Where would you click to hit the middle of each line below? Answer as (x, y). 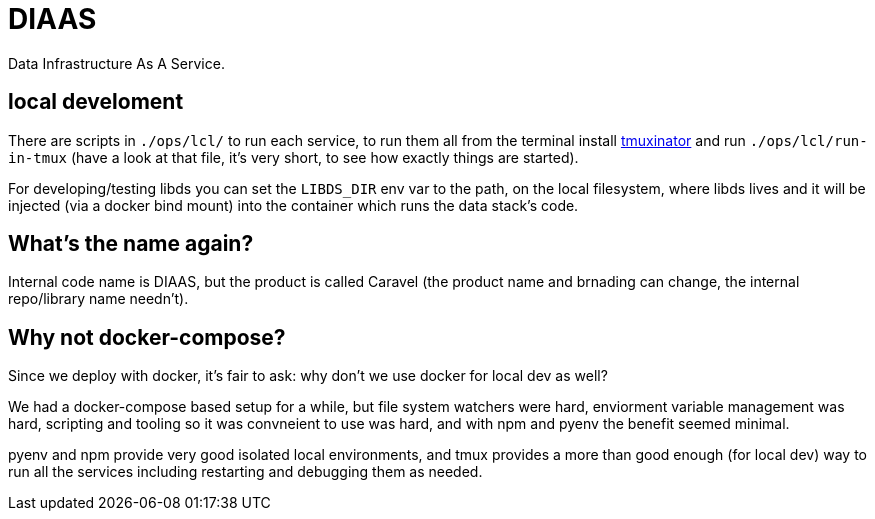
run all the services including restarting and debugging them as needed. (245, 472)
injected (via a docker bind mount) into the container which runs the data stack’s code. (293, 205)
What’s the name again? (131, 244)
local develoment (96, 102)
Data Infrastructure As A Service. (116, 63)
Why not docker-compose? (147, 337)
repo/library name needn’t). (98, 299)
